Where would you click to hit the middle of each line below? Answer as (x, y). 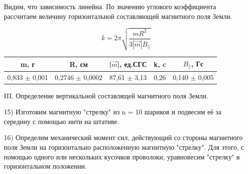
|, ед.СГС (132, 64)
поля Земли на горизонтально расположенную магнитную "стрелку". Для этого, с (124, 147)
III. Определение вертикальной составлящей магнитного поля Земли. (106, 95)
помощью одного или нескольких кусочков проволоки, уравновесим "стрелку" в (122, 156)
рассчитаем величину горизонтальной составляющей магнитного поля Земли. (118, 16)
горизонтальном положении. (45, 166)
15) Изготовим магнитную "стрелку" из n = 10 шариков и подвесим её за (113, 112)
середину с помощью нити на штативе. (62, 121)
